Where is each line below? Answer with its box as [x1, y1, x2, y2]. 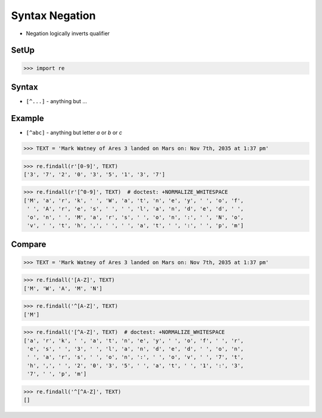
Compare [11, 239, 47, 250]
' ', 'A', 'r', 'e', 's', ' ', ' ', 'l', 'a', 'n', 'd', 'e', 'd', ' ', [27, 206, 244, 212]
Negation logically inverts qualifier [26, 30, 110, 37]
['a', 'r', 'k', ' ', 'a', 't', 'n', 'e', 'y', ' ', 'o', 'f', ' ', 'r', [23, 337, 244, 344]
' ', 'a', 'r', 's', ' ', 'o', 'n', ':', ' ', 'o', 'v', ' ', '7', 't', [27, 354, 244, 361]
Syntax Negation [11, 9, 96, 22]
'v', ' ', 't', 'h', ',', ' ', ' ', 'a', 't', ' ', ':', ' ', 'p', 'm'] [27, 222, 244, 229]
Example [11, 113, 44, 123]
